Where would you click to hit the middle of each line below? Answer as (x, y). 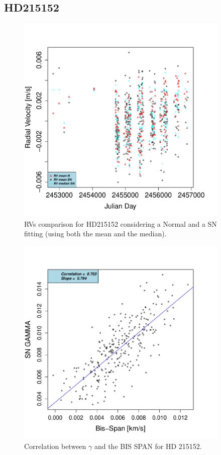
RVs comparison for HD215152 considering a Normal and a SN (121, 223)
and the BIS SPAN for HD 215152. (148, 446)
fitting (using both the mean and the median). (95, 234)
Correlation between (55, 446)
